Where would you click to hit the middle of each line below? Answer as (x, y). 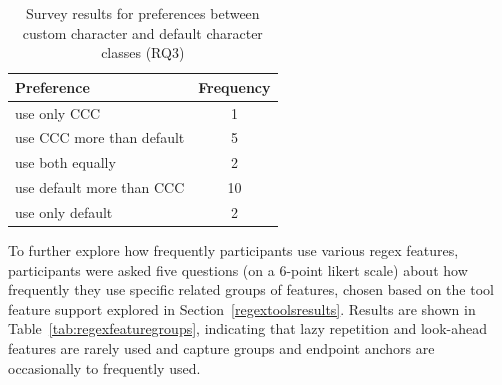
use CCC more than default (100, 137)
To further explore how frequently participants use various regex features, (233, 250)
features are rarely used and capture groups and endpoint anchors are (221, 348)
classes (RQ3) (143, 52)
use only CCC (58, 112)
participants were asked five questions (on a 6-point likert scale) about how (238, 269)
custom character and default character (142, 32)
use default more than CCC (100, 187)
